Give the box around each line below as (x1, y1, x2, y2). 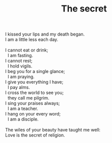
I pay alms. (7, 84, 30, 90)
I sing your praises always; (5, 100, 60, 106)
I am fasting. (7, 52, 33, 58)
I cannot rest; (5, 58, 32, 64)
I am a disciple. (7, 116, 39, 122)
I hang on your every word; (5, 111, 61, 117)
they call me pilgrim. (7, 95, 49, 101)
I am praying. (7, 73, 35, 80)
